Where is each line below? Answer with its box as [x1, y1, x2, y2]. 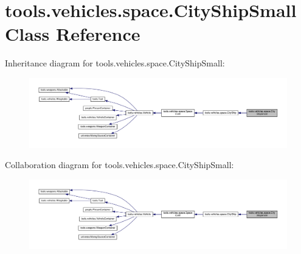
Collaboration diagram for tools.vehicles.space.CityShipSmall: [5, 158, 234, 171]
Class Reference [5, 21, 140, 46]
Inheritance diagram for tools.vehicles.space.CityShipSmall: [5, 57, 225, 69]
